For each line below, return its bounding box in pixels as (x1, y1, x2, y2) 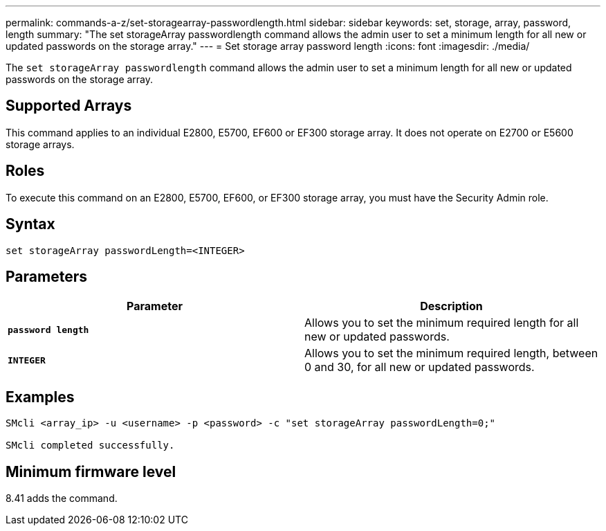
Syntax (6, 215, 55, 233)
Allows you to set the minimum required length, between (304, 346, 598, 361)
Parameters (6, 267, 87, 285)
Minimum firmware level (6, 462, 176, 480)
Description (420, 299, 483, 314)
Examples (6, 388, 75, 406)
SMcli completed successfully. (6, 440, 175, 451)
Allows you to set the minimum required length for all (304, 316, 579, 330)
